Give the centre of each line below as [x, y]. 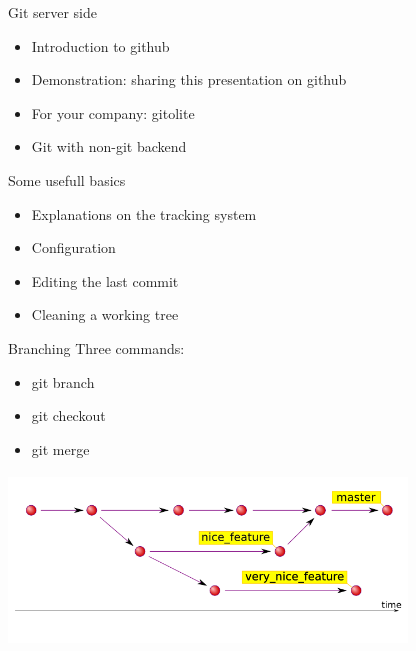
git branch [63, 381]
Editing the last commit [105, 280]
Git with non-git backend [109, 146]
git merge [60, 448]
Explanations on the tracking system [144, 213]
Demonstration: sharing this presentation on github [189, 79]
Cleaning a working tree [105, 314]
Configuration [73, 247]
